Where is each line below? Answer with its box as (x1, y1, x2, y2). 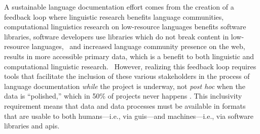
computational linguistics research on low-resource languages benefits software (4, 21, 246, 32)
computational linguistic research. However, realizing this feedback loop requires (4, 61, 256, 71)
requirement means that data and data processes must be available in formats (4, 100, 246, 111)
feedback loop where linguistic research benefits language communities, (4, 11, 224, 22)
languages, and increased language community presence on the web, (31, 41, 245, 52)
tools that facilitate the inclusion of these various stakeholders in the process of (4, 71, 250, 81)
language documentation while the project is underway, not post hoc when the (4, 80, 245, 91)
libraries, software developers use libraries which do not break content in (4, 31, 229, 41)
